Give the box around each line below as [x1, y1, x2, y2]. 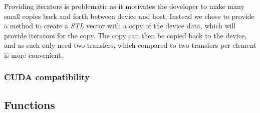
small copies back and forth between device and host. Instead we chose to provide [4, 10, 254, 21]
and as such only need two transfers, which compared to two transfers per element [4, 40, 256, 50]
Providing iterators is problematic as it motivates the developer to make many [4, 1, 244, 11]
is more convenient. [4, 49, 63, 60]
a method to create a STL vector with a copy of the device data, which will [4, 20, 236, 31]
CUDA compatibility [4, 71, 90, 83]
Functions [4, 97, 55, 112]
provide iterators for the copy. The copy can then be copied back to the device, [4, 30, 246, 40]
